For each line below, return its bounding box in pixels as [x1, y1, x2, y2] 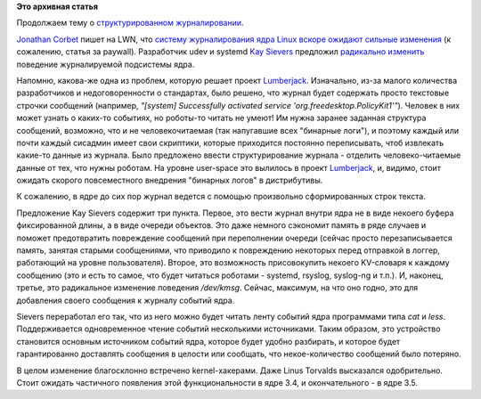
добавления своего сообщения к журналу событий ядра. [16, 295, 235, 305]
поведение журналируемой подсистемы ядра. [16, 59, 195, 69]
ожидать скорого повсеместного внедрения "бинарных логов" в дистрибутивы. [16, 175, 323, 186]
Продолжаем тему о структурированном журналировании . [16, 18, 244, 28]
